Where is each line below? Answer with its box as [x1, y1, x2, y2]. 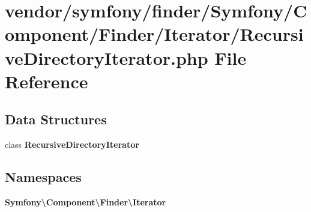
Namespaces [5, 168, 82, 186]
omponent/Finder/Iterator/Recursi [5, 22, 304, 46]
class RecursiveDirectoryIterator [5, 138, 139, 151]
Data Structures [5, 110, 107, 129]
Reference [5, 68, 88, 93]
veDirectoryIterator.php [5, 45, 208, 70]
